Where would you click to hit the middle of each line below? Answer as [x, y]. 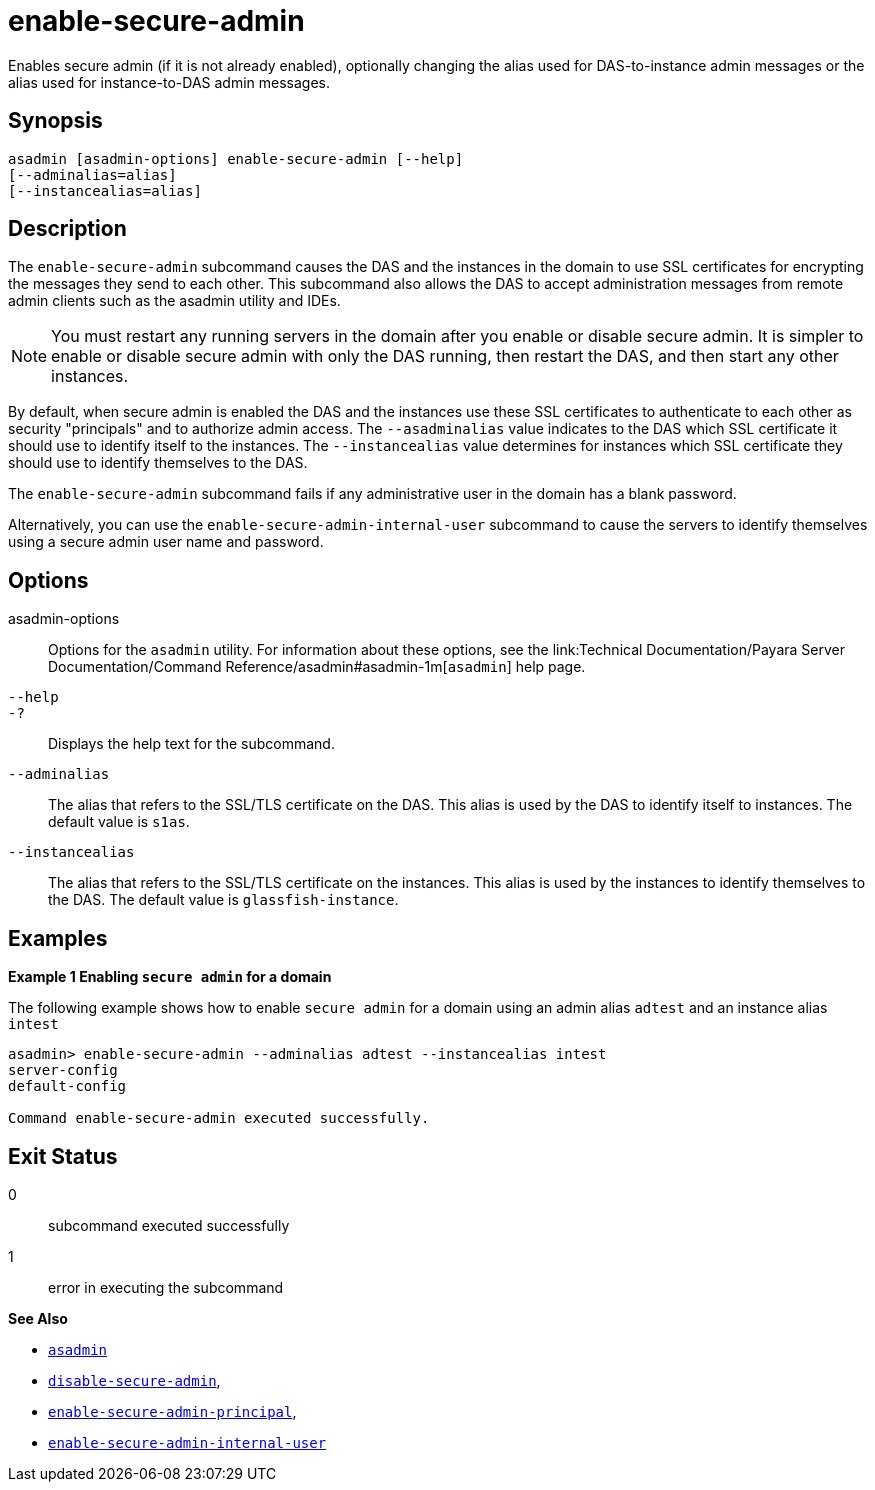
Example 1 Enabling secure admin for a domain [170, 977]
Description [67, 229]
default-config [67, 1086]
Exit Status [63, 1156]
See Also [38, 1318]
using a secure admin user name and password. [166, 542]
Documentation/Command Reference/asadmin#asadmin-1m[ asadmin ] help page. [317, 667]
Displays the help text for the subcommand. [191, 744]
